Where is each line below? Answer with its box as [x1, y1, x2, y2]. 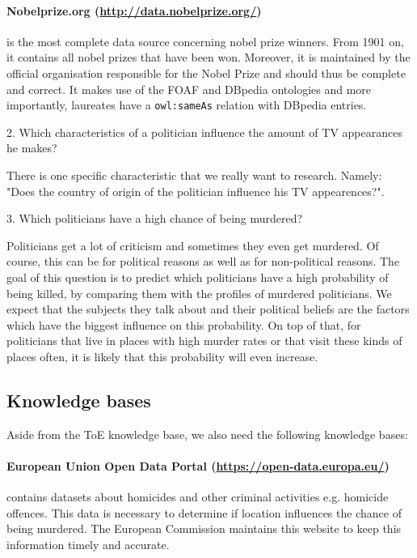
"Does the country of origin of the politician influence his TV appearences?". [6, 182, 385, 199]
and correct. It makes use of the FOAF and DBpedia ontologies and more [6, 80, 372, 97]
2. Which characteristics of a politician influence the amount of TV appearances [6, 123, 402, 140]
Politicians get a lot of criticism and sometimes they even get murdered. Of [6, 236, 379, 253]
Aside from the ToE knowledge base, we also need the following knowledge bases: [6, 425, 408, 442]
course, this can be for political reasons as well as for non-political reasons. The [6, 253, 400, 270]
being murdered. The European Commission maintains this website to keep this [6, 520, 402, 537]
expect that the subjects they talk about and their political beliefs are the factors [6, 300, 410, 317]
